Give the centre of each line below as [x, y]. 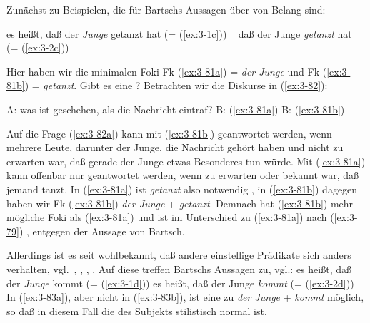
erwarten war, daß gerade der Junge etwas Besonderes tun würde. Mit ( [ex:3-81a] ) [186, 161]
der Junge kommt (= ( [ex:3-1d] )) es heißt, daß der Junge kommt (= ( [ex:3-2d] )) [180, 283]
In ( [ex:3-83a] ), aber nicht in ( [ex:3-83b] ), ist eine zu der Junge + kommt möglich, [185, 297]
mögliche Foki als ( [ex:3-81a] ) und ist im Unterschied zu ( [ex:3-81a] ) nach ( [170, 217]
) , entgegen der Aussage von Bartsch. [102, 231]
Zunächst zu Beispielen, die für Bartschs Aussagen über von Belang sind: [166, 9]
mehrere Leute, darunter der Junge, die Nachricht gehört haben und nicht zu [175, 147]
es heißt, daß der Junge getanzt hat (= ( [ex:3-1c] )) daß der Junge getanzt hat [179, 33]
